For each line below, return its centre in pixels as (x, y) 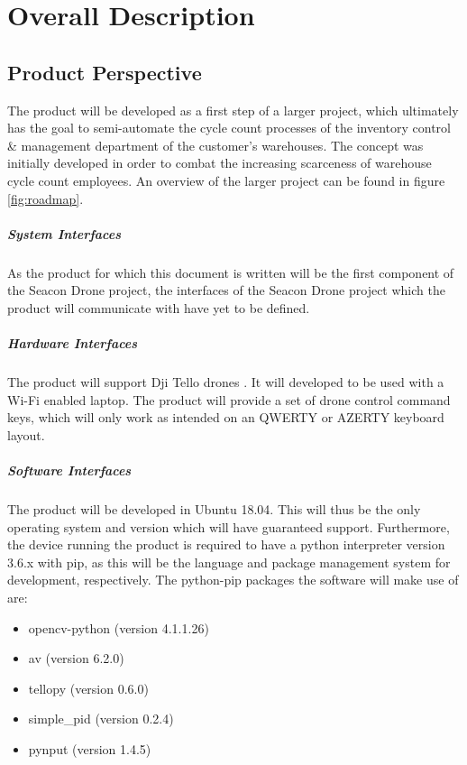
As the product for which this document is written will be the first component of (231, 272)
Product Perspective (105, 72)
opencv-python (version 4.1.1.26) (119, 627)
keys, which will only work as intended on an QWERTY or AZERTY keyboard (226, 417)
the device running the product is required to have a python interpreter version (226, 544)
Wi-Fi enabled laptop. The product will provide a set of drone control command (229, 399)
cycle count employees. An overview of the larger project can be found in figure (226, 180)
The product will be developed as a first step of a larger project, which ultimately (233, 110)
